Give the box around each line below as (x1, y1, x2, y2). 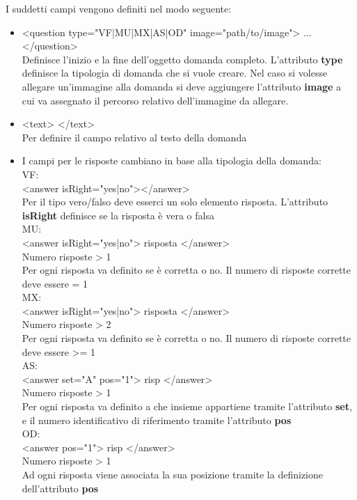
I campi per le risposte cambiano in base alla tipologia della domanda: (22, 153, 322, 168)
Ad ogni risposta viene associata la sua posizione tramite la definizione (22, 467, 323, 481)
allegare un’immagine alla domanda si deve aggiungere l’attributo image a (22, 79, 342, 93)
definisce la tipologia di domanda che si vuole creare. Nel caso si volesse (22, 65, 328, 80)
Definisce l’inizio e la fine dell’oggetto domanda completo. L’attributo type (22, 52, 343, 66)
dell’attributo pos (22, 481, 99, 495)
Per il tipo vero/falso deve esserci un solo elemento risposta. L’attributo (22, 194, 328, 209)
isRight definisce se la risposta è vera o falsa (22, 208, 214, 222)
